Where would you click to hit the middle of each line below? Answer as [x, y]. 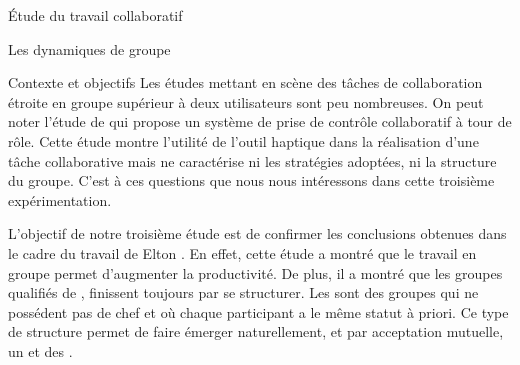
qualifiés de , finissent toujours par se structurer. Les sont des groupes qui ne [243, 292]
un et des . [40, 350]
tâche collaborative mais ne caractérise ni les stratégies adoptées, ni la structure [252, 160]
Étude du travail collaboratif [95, 15]
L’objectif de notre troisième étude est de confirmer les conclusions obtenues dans [257, 233]
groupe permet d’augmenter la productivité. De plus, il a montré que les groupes [255, 272]
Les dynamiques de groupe [89, 48]
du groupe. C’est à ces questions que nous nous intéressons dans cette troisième [251, 180]
